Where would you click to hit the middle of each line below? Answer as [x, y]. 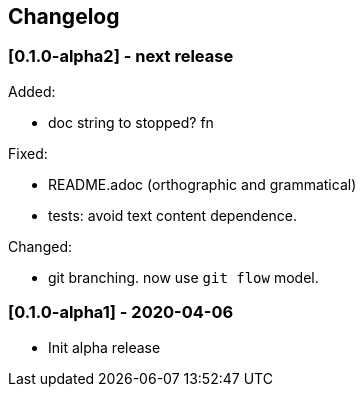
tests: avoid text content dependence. [173, 215]
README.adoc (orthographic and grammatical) [202, 184]
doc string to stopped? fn [131, 122]
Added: [32, 91]
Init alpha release [104, 347]
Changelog [64, 16]
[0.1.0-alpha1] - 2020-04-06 [121, 312]
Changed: [40, 246]
